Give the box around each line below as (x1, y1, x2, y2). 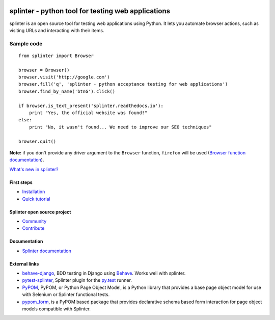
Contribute (22, 225, 45, 231)
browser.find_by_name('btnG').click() (18, 88, 116, 94)
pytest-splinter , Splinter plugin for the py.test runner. (22, 277, 132, 283)
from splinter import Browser (18, 52, 94, 59)
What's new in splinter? (9, 166, 59, 172)
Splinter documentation (22, 248, 71, 254)
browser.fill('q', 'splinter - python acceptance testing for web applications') (18, 82, 228, 87)
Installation (22, 189, 45, 195)
